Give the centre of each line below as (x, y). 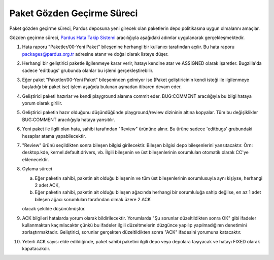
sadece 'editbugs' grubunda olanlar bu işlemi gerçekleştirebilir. (88, 70)
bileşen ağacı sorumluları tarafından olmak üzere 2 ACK (93, 199)
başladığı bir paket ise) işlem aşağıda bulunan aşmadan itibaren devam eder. (102, 87)
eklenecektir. (36, 159)
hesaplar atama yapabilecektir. (54, 136)
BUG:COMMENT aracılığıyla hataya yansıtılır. (68, 120)
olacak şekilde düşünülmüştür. (54, 209)
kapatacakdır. (36, 249)
